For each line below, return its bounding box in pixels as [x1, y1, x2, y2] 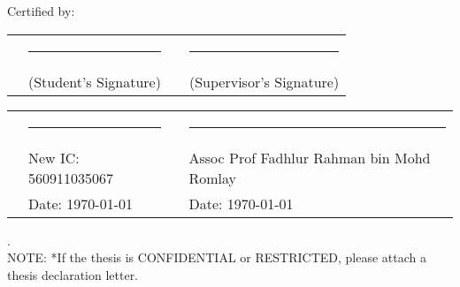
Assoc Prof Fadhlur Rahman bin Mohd [188, 147, 431, 168]
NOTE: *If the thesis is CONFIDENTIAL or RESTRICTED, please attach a [7, 248, 426, 267]
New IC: [28, 147, 80, 168]
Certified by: [7, 2, 75, 19]
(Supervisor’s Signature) [188, 71, 340, 92]
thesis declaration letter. [7, 265, 139, 283]
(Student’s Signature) [28, 71, 161, 92]
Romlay [188, 167, 237, 188]
